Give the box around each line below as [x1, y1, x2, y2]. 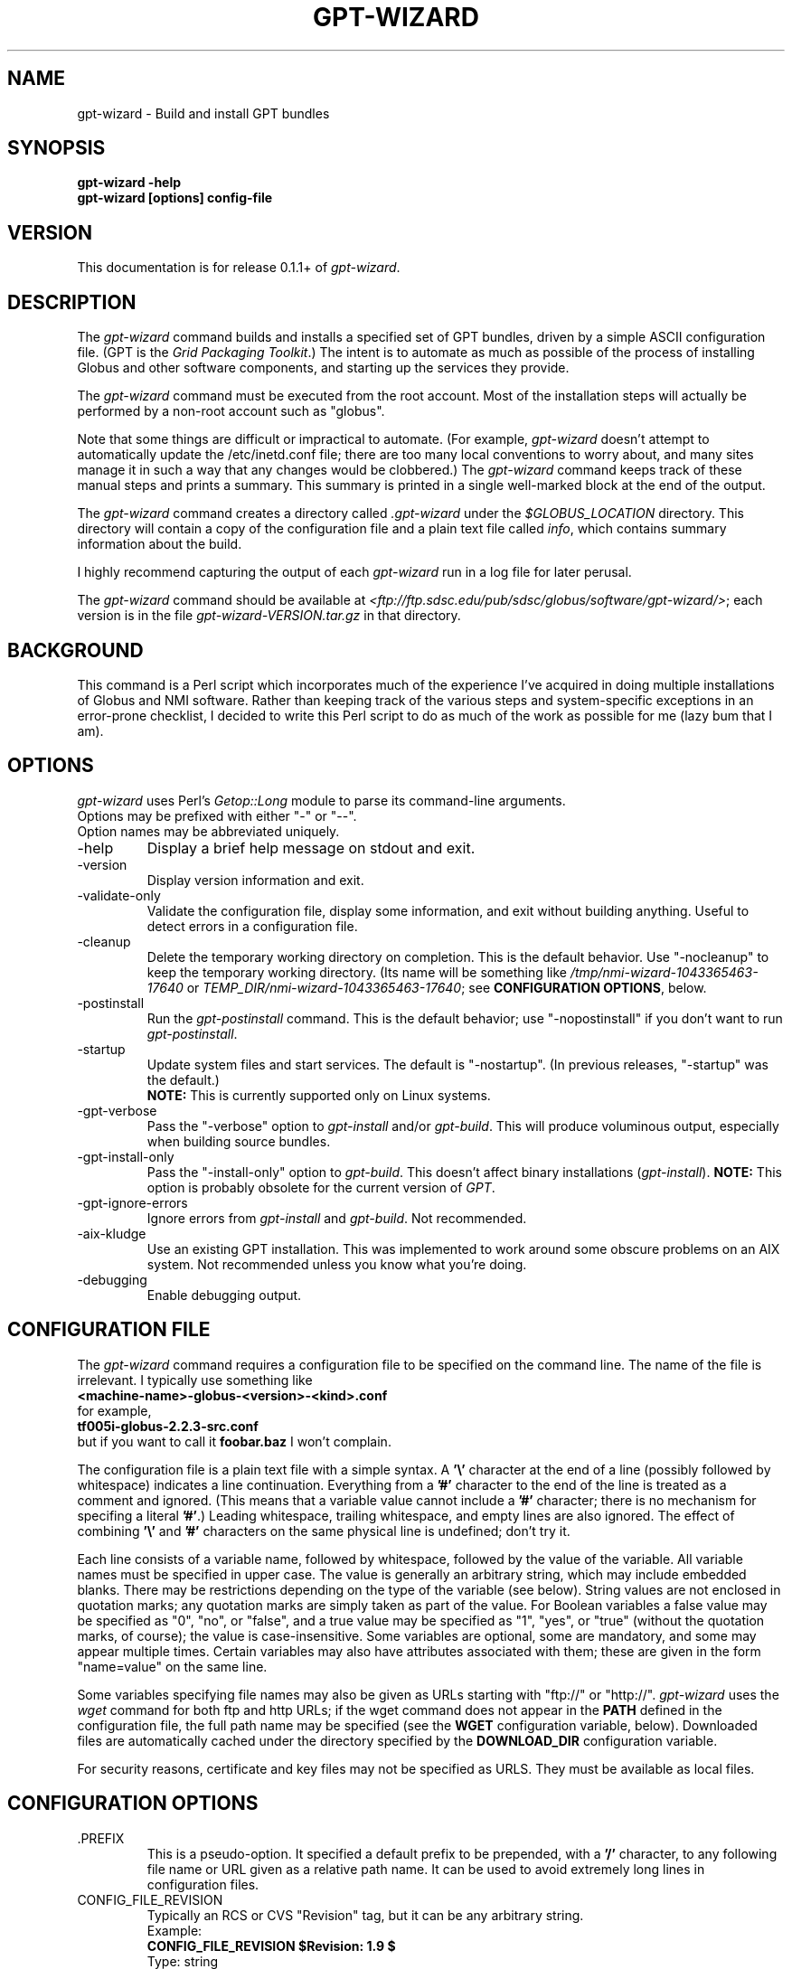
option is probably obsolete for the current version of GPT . [146, 1179, 495, 1195]
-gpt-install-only [77, 1148, 174, 1164]
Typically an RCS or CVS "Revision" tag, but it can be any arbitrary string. [146, 1907, 584, 1923]
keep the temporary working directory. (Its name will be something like [146, 964, 568, 980]
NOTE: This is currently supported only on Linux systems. [146, 1087, 491, 1103]
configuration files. [146, 1876, 259, 1892]
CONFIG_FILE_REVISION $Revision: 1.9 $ [146, 1937, 396, 1954]
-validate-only [77, 887, 161, 903]
